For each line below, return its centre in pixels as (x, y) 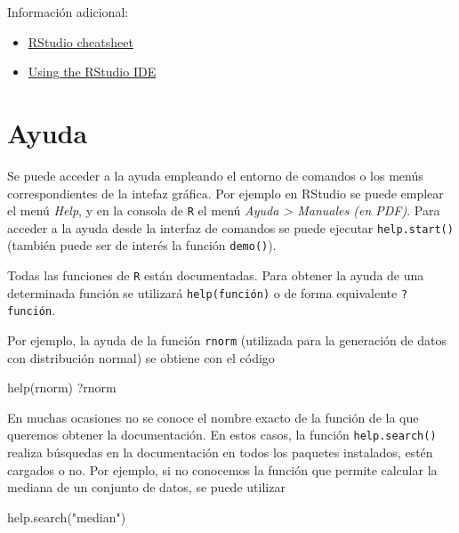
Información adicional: (68, 12)
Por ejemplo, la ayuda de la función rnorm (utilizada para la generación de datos (227, 340)
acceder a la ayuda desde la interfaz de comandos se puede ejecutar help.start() (230, 227)
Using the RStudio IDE (92, 72)
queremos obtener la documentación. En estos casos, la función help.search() (222, 435)
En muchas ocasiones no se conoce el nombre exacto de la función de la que (213, 417)
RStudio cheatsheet (81, 41)
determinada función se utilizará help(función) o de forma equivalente (202, 292)
